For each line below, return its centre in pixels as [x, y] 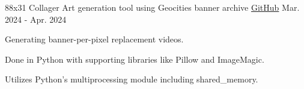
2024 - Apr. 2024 [36, 19]
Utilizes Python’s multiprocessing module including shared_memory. [132, 79]
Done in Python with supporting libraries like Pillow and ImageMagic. [135, 59]
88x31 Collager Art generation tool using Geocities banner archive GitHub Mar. [152, 7]
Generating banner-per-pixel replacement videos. [94, 39]
